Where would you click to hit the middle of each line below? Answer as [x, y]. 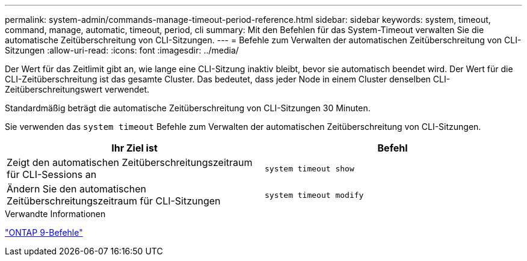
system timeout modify [314, 195]
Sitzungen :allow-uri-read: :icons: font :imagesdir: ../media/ [122, 50]
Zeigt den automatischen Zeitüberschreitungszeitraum [130, 162]
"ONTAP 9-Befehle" [44, 232]
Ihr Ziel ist [134, 148]
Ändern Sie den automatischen [76, 189]
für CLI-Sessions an [52, 174]
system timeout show [310, 168]
